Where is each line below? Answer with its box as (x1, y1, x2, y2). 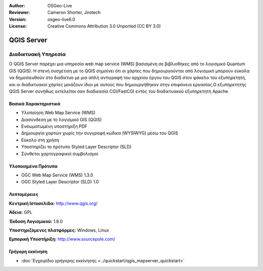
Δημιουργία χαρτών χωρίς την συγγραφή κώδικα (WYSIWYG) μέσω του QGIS (21, 130, 178, 136)
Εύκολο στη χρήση (21, 137, 59, 143)
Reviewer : (9, 10, 30, 16)
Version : (9, 16, 27, 22)
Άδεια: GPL (9, 210, 33, 215)
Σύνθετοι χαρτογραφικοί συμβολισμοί (21, 151, 98, 156)
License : (9, 23, 27, 29)
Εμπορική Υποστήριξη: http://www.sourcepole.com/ (9, 236, 115, 242)
